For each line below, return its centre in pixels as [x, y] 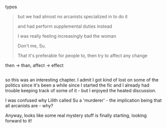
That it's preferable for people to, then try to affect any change [82, 55]
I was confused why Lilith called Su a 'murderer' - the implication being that [83, 100]
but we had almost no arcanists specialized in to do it [72, 16]
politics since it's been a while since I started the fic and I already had [77, 85]
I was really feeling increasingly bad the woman [67, 36]
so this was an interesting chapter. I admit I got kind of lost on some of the [82, 80]
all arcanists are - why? [29, 106]
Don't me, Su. [32, 46]
